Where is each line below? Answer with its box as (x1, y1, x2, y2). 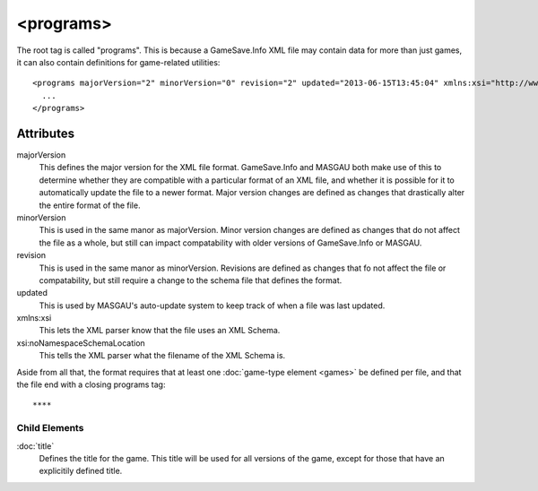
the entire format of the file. (39, 200, 141, 211)
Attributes (16, 125, 75, 141)
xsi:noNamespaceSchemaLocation (16, 337, 145, 349)
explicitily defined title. (39, 466, 123, 477)
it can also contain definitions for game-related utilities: (16, 56, 221, 67)
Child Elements (16, 422, 84, 435)
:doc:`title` (16, 440, 55, 452)
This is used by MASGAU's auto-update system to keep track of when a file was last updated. (39, 300, 386, 311)
